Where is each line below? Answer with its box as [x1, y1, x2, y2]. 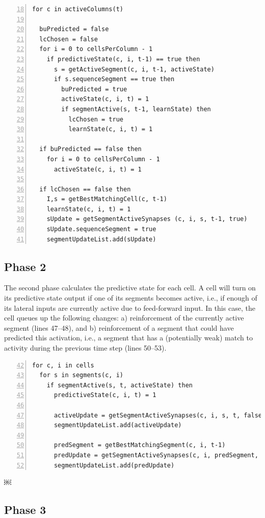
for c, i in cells [32, 361, 94, 369]
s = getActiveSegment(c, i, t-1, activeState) [54, 65, 215, 73]
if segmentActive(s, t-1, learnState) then [61, 105, 211, 113]
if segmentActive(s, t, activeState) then [46, 381, 193, 389]
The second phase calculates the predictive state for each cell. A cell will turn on [4, 282, 256, 293]
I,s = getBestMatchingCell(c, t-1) [46, 195, 167, 203]
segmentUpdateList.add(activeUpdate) [54, 422, 182, 429]
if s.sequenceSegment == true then [54, 76, 175, 83]
